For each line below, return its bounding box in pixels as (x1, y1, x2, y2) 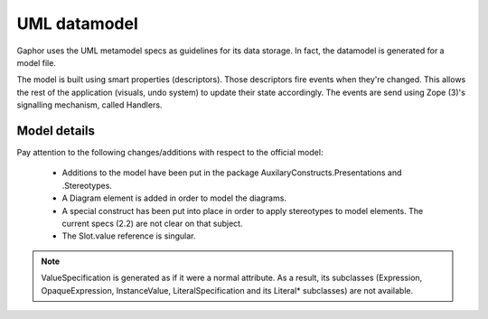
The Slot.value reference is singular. (61, 230, 196, 241)
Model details (16, 123, 95, 138)
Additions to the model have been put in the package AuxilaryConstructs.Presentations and (61, 167, 402, 178)
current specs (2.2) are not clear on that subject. (61, 218, 243, 229)
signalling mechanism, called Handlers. (16, 99, 163, 110)
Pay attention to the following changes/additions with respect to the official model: (16, 147, 324, 158)
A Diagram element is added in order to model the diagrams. (61, 192, 286, 203)
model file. (16, 57, 56, 68)
